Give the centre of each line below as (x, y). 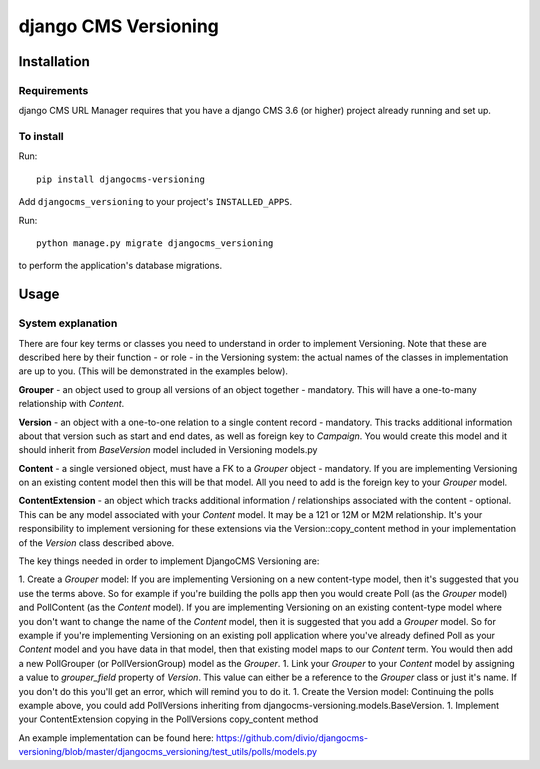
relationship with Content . (71, 404)
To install (41, 137)
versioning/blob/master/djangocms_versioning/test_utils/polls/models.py (168, 752)
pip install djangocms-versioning (120, 179)
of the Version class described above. (96, 542)
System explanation (68, 323)
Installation (54, 61)
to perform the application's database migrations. (120, 266)
